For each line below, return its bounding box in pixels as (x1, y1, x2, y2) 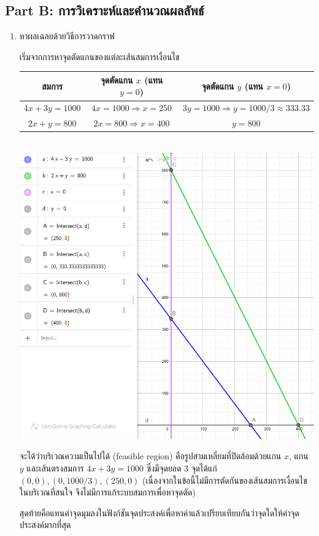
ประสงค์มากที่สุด (19, 518, 71, 531)
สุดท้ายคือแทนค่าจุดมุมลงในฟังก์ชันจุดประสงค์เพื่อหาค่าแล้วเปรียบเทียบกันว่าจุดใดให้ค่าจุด (19, 506, 299, 519)
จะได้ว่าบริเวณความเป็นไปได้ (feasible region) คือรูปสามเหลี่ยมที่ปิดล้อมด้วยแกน (19, 449, 282, 462)
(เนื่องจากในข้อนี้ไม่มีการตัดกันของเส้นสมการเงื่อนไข (142, 473, 307, 486)
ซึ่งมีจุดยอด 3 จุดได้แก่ (146, 462, 217, 475)
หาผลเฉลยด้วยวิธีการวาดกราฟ (19, 29, 115, 42)
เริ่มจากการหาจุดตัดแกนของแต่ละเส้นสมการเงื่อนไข (19, 50, 180, 63)
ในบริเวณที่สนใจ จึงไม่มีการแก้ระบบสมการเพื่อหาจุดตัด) (19, 486, 196, 499)
